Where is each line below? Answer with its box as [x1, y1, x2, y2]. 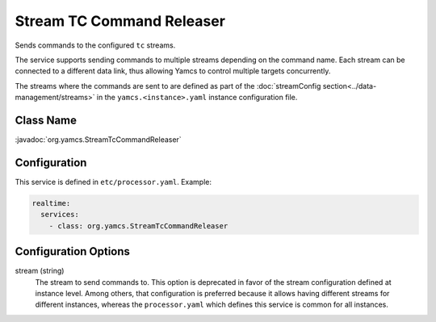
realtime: [31, 199, 71, 207]
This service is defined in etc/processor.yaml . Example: [15, 177, 212, 186]
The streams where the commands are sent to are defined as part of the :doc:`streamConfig [15, 81, 321, 90]
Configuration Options [15, 245, 131, 258]
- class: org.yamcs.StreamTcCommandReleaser [48, 221, 228, 230]
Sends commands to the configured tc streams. [15, 40, 176, 50]
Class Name [15, 113, 77, 127]
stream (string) [15, 266, 65, 276]
